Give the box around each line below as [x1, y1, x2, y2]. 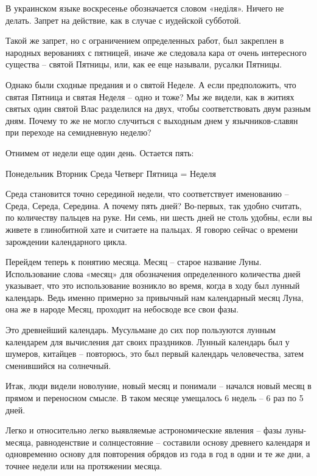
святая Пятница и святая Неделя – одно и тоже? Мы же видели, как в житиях [5, 90, 294, 103]
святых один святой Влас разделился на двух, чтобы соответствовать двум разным [5, 102, 311, 115]
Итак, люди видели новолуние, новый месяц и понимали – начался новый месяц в [5, 379, 312, 392]
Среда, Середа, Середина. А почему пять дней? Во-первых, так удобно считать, [5, 199, 302, 212]
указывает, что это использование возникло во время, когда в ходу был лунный [5, 279, 300, 292]
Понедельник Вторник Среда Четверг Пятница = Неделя [5, 167, 216, 179]
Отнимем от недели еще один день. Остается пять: [5, 146, 194, 159]
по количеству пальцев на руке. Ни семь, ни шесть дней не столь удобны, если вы [5, 211, 312, 224]
